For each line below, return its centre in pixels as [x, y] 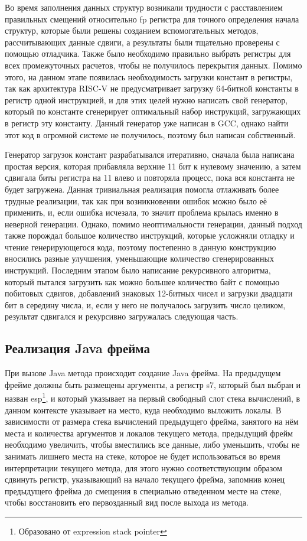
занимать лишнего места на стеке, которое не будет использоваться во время [143, 456]
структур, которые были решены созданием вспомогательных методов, [132, 30]
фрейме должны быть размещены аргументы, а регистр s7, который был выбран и [153, 384]
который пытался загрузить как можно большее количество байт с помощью [142, 281]
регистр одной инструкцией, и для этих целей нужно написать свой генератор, [146, 100]
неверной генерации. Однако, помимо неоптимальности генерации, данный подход [153, 224]
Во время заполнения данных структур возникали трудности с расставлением [144, 7]
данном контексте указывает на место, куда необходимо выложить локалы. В [143, 410]
